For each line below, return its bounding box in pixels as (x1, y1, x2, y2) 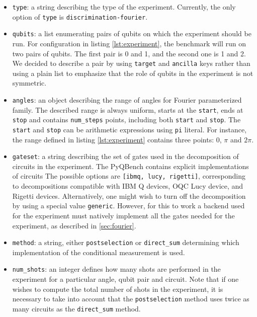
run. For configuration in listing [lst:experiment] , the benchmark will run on (12, 38, 246, 48)
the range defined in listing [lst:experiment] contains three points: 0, (12, 134, 222, 144)
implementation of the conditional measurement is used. (12, 247, 185, 257)
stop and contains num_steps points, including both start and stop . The (12, 114, 241, 125)
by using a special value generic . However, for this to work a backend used (12, 200, 245, 211)
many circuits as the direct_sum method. (12, 303, 141, 313)
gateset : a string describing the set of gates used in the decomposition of (12, 151, 239, 162)
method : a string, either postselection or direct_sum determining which (12, 237, 239, 248)
